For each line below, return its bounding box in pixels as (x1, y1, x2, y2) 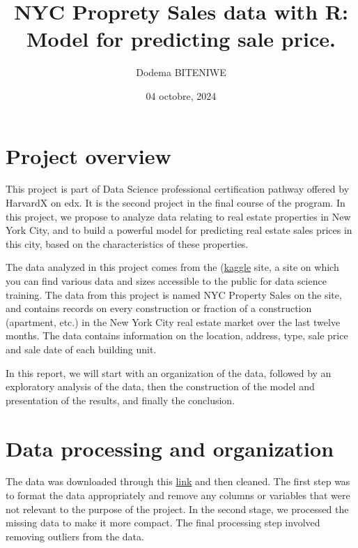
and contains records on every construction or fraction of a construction (6, 301, 312, 316)
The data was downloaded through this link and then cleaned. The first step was (6, 474, 350, 489)
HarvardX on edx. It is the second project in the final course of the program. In (6, 195, 345, 210)
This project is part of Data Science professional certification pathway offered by (6, 182, 350, 196)
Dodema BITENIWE (136, 65, 226, 80)
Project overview (6, 141, 171, 170)
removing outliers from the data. (6, 528, 144, 543)
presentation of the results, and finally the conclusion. (6, 392, 235, 407)
